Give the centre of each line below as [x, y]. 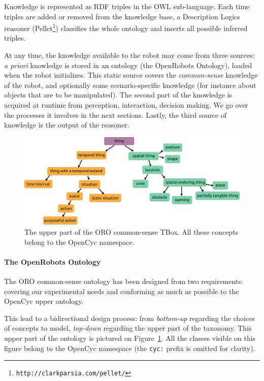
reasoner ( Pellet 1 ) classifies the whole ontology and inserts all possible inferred [126, 27]
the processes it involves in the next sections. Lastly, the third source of [115, 115]
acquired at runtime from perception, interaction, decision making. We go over [126, 105]
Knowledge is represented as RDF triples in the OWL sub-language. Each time [127, 6]
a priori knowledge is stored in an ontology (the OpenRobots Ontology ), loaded [128, 65]
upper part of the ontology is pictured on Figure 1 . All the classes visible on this [130, 338]
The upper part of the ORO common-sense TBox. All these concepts [131, 232]
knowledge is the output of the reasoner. [67, 125]
